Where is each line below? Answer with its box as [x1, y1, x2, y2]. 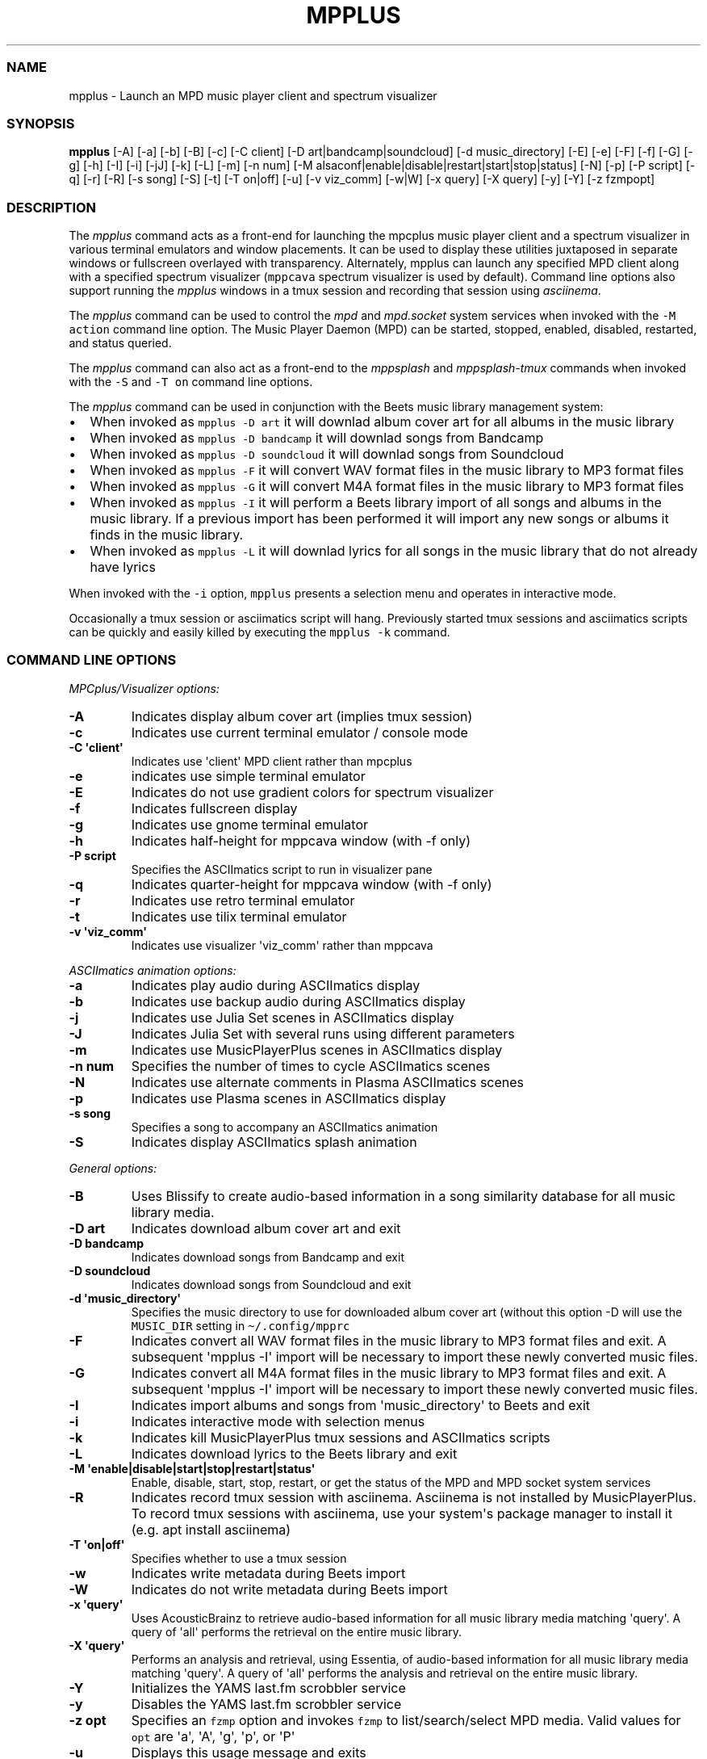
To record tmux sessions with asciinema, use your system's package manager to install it [131, 1505, 672, 1522]
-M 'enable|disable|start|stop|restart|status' [69, 1461, 316, 1476]
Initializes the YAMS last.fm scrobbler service [131, 1679, 406, 1696]
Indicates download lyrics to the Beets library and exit [131, 1445, 458, 1462]
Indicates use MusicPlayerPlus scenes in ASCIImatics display [131, 1041, 503, 1058]
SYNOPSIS [6, 115, 75, 132]
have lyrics [90, 559, 156, 575]
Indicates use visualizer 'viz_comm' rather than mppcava [131, 938, 433, 952]
